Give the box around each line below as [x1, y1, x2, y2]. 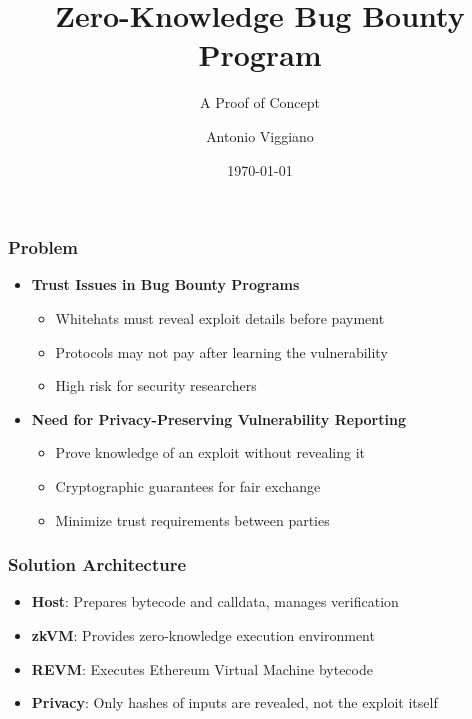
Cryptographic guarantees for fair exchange [55, 475, 321, 496]
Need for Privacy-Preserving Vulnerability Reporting [31, 408, 406, 429]
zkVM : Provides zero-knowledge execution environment [31, 624, 375, 645]
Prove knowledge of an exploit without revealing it [55, 442, 366, 463]
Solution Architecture [8, 552, 187, 577]
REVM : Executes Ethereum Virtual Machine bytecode [31, 658, 373, 679]
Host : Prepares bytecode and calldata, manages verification [31, 591, 399, 612]
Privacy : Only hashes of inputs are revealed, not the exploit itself [31, 692, 438, 713]
